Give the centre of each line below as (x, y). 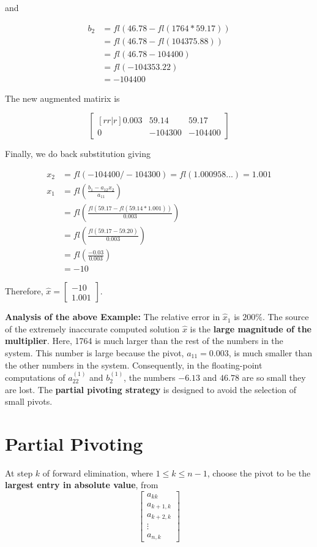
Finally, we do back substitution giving (78, 154)
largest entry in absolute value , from (82, 485)
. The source (285, 317)
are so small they (274, 377)
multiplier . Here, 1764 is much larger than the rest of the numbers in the (144, 341)
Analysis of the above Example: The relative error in (113, 317)
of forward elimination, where (98, 472)
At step (19, 472)
